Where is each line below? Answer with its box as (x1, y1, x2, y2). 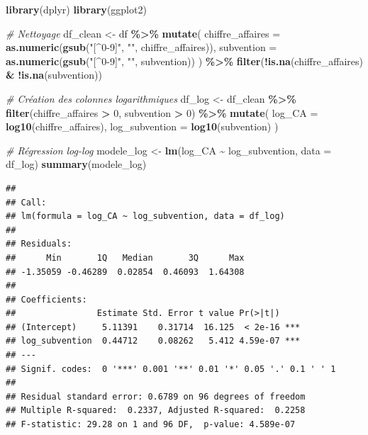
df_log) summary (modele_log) (6, 157, 147, 171)
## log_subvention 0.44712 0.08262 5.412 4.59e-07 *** (6, 336, 301, 346)
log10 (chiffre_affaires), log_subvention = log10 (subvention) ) (6, 119, 279, 134)
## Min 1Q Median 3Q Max (6, 252, 245, 263)
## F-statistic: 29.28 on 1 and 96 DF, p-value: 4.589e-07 (6, 419, 296, 430)
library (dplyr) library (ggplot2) (6, 2, 147, 16)
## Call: (6, 197, 47, 208)
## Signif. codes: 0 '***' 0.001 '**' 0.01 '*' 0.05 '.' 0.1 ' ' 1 (6, 363, 336, 374)
